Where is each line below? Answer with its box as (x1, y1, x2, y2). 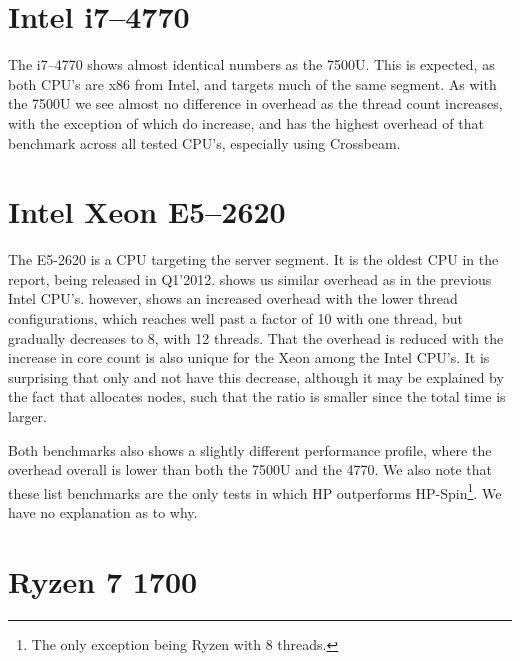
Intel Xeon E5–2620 (8, 191, 286, 232)
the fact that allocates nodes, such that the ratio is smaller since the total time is (8, 386, 506, 407)
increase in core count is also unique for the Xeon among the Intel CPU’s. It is (8, 347, 490, 368)
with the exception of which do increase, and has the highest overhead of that (8, 112, 484, 133)
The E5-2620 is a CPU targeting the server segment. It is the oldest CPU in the (8, 249, 499, 270)
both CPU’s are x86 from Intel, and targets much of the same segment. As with (8, 73, 497, 94)
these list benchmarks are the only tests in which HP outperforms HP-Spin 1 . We (8, 479, 502, 503)
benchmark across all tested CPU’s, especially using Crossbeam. (8, 132, 401, 153)
